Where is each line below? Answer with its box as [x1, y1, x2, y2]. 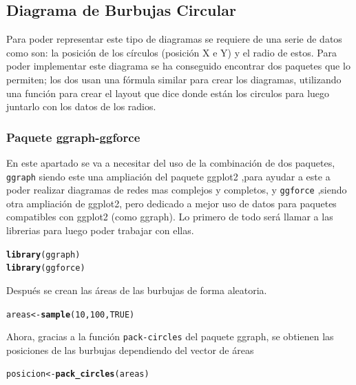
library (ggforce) [6, 263, 85, 273]
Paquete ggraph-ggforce [6, 128, 140, 145]
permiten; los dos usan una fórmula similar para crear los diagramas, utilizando [6, 72, 342, 86]
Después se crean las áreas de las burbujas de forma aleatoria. [6, 282, 267, 297]
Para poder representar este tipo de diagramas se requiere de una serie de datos [6, 32, 342, 46]
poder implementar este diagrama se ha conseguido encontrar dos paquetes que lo [6, 59, 350, 73]
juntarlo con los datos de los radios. [6, 99, 156, 114]
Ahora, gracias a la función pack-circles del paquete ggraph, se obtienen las [6, 329, 334, 344]
